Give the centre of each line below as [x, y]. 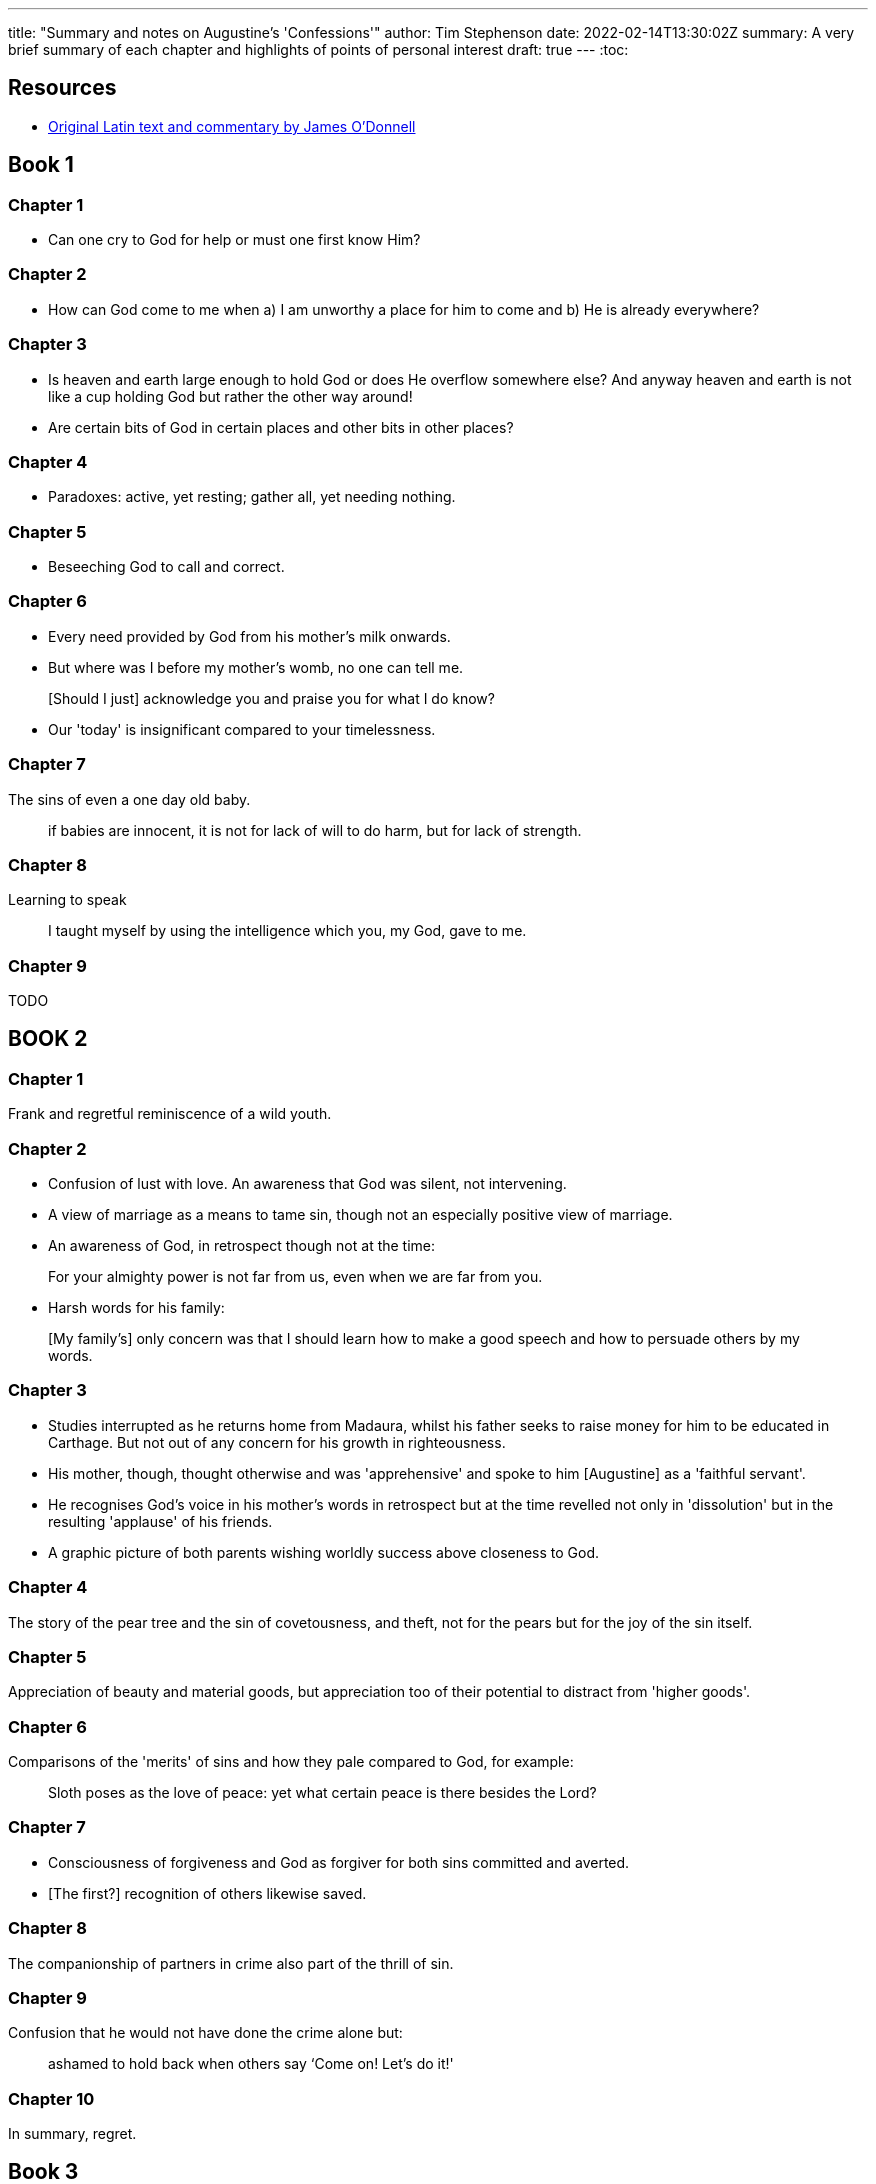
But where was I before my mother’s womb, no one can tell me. [256, 667]
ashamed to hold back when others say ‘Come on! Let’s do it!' [251, 2064]
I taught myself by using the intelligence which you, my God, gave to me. [287, 931]
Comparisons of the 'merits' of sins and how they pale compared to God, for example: [291, 1762]
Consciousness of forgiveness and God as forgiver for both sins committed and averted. [339, 1862]
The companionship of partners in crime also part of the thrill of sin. [231, 1963]
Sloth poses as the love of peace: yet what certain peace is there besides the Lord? [322, 1793]
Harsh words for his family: [136, 1308]
